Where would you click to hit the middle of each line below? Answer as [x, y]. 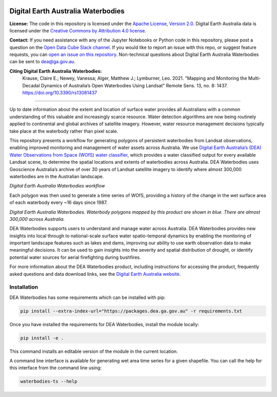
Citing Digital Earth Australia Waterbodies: [56, 71]
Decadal [31, 85]
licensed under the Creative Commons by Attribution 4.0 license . [78, 30]
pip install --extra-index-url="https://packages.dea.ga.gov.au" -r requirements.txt [131, 311]
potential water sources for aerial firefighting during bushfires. [75, 257]
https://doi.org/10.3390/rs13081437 [60, 93]
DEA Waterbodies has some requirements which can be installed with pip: [87, 297]
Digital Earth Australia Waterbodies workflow [57, 186]
